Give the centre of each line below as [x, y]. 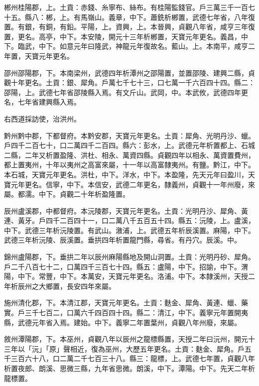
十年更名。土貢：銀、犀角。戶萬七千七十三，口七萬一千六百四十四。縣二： [133, 82]
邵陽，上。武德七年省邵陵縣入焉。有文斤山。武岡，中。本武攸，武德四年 [123, 92]
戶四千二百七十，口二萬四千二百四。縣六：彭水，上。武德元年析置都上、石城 [129, 145]
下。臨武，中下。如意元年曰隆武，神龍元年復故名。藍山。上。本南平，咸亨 [126, 46]
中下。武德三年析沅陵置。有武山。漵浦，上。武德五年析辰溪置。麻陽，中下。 [129, 230]
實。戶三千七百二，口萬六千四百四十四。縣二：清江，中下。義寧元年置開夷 [126, 313]
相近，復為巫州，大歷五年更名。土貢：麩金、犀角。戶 [157, 348]
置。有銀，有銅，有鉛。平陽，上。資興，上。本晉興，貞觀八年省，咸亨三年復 [129, 27]
